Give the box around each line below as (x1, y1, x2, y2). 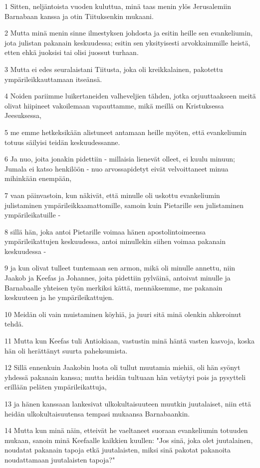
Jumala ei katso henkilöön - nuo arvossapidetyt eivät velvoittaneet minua (4, 163, 229, 173)
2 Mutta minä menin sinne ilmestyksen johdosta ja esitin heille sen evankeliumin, (4, 27, 253, 38)
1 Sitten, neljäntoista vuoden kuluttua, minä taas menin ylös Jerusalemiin (4, 1, 232, 11)
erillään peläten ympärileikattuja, (4, 381, 107, 392)
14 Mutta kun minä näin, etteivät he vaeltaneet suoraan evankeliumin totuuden (4, 425, 248, 435)
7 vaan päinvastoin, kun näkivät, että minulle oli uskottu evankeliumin (4, 189, 220, 200)
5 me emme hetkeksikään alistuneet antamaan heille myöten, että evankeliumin (4, 126, 247, 137)
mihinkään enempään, (4, 173, 72, 183)
